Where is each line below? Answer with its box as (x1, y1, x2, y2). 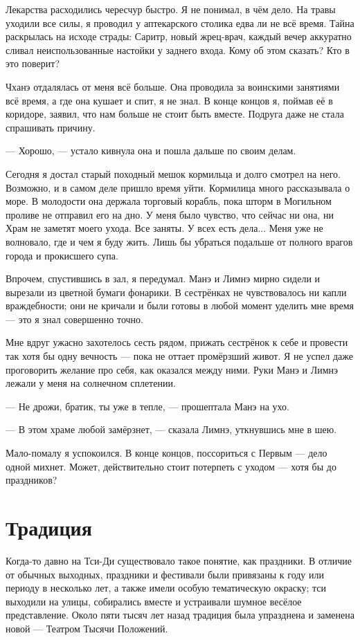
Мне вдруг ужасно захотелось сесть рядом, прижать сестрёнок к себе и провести (6, 335, 348, 349)
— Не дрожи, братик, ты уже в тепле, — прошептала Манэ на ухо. (6, 399, 289, 413)
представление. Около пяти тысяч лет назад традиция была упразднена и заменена (6, 607, 354, 622)
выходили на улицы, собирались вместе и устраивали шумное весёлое (6, 594, 302, 608)
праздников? (6, 473, 57, 487)
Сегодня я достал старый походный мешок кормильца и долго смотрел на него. (6, 166, 341, 181)
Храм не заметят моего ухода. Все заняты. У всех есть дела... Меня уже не (6, 221, 323, 235)
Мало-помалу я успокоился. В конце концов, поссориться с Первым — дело (6, 446, 327, 460)
